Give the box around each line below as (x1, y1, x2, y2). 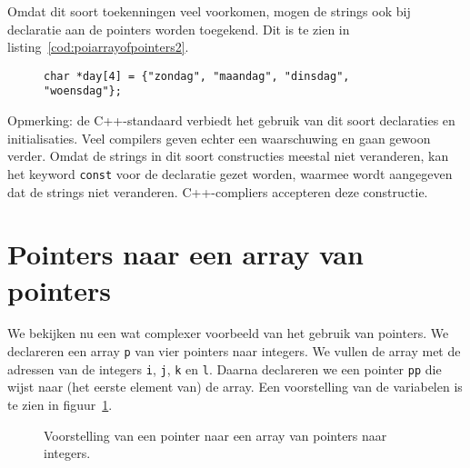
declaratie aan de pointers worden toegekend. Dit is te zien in (7, 19, 350, 38)
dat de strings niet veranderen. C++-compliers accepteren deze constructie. (7, 182, 428, 201)
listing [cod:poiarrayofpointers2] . (7, 37, 189, 56)
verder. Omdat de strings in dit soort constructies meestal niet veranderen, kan (7, 146, 449, 165)
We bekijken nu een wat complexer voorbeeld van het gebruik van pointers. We (7, 324, 449, 343)
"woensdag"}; (44, 85, 122, 98)
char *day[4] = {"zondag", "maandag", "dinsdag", (44, 69, 350, 83)
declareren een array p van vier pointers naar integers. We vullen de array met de (7, 342, 461, 361)
